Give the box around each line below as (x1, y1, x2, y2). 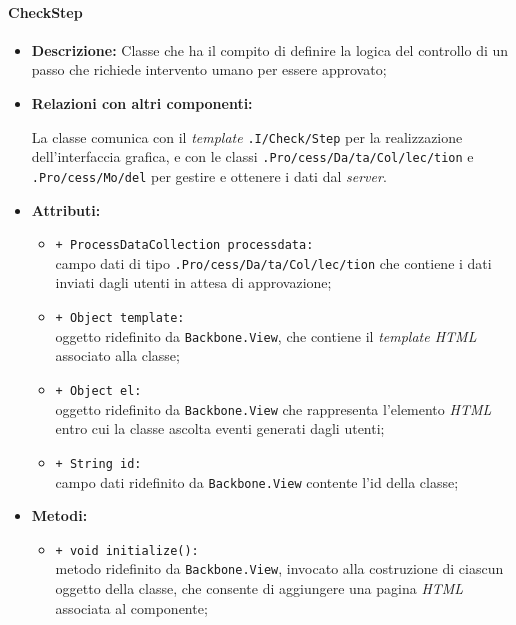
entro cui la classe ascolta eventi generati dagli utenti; (55, 418, 385, 439)
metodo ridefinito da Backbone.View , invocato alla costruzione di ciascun (55, 558, 504, 579)
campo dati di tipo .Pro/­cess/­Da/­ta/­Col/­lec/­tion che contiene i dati (55, 252, 492, 273)
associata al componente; (55, 597, 208, 618)
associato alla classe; (55, 345, 180, 366)
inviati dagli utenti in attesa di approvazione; (55, 272, 332, 293)
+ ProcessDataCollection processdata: (55, 238, 314, 253)
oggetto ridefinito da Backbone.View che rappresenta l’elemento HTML (55, 398, 492, 419)
